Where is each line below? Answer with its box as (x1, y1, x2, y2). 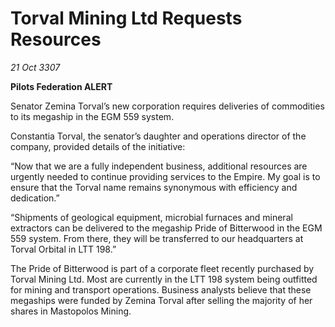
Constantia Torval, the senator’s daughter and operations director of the (10, 130, 307, 142)
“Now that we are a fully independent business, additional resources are (10, 160, 308, 172)
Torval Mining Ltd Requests (10, 7, 243, 30)
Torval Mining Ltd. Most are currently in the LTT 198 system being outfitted (10, 273, 318, 285)
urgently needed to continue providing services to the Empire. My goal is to (10, 170, 321, 182)
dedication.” (10, 192, 60, 204)
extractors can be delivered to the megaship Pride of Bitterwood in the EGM (10, 222, 323, 234)
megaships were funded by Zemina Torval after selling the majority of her (10, 294, 313, 306)
